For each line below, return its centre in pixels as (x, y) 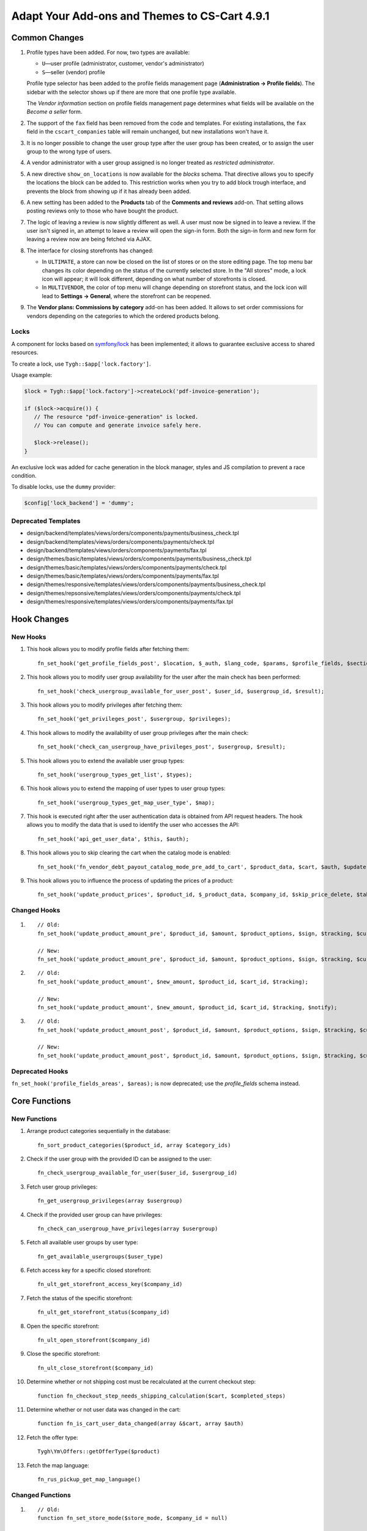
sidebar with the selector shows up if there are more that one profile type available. (132, 92)
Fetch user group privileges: (62, 1187)
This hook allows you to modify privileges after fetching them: (105, 705)
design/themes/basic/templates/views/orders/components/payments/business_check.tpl (139, 559)
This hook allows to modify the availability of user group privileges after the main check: (138, 732)
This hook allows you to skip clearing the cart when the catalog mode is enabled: (129, 853)
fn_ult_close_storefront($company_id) (96, 1368)
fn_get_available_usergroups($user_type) (100, 1256)
